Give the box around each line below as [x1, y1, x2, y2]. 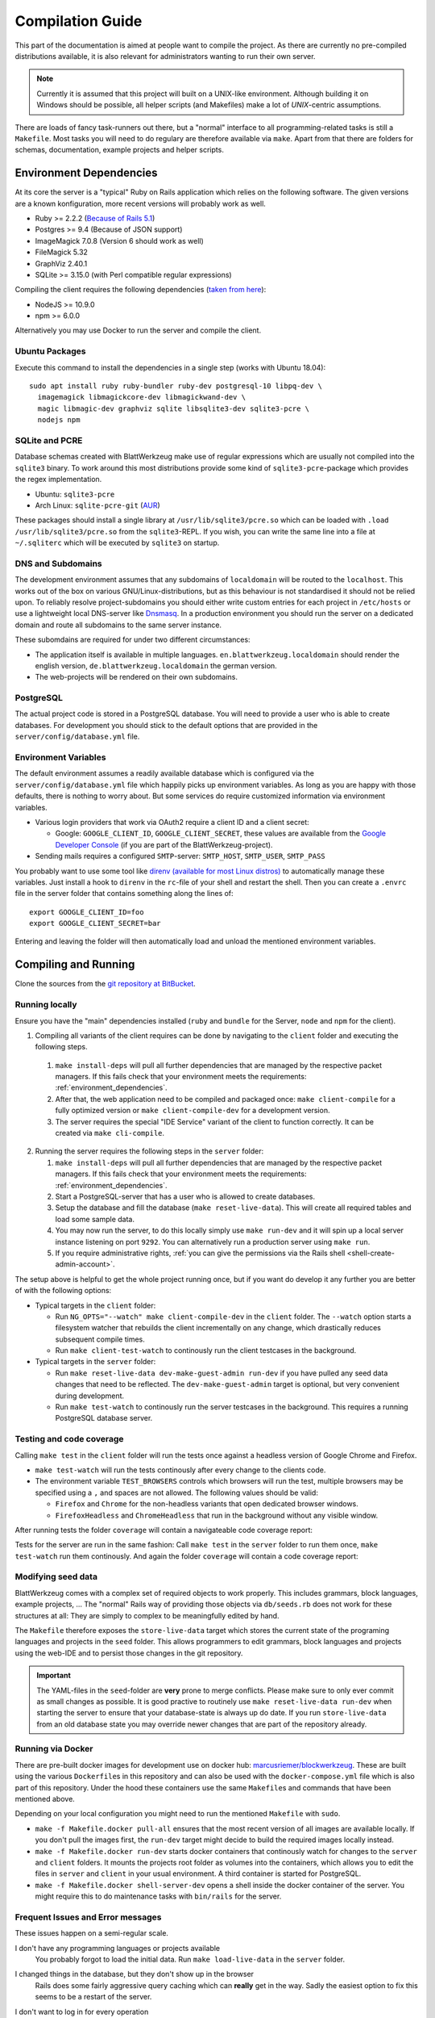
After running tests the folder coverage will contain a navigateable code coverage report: [14, 1525, 313, 1534]
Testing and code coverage [14, 1434, 124, 1445]
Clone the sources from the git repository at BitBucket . [14, 979, 197, 989]
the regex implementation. [14, 475, 102, 484]
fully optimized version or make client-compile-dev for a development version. [55, 1106, 330, 1116]
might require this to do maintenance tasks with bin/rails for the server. [35, 1891, 282, 1901]
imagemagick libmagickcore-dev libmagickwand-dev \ [37, 392, 246, 402]
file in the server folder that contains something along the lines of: [14, 889, 234, 898]
